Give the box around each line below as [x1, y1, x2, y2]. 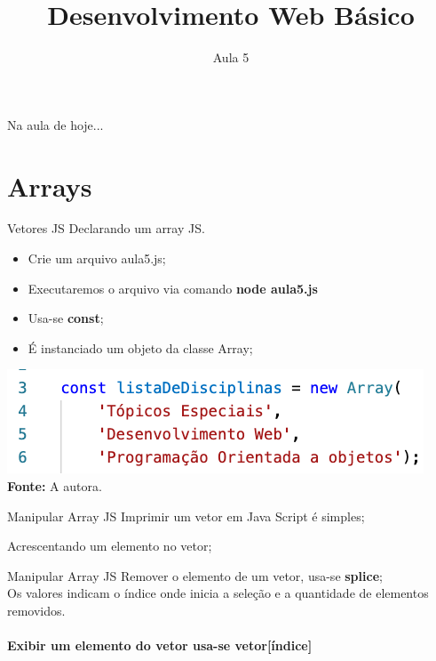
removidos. [7, 601, 66, 619]
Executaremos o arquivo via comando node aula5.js [28, 278, 318, 297]
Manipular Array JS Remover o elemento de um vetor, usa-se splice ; [7, 566, 383, 584]
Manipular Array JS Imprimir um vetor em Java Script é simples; [7, 506, 365, 525]
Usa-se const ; [28, 309, 104, 327]
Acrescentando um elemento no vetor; [7, 536, 212, 555]
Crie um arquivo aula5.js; [28, 249, 166, 268]
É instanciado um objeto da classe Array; [28, 338, 253, 357]
